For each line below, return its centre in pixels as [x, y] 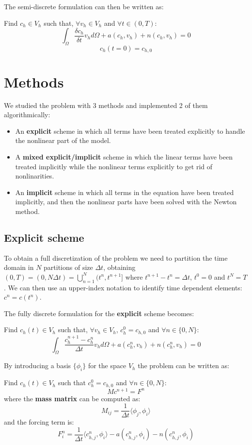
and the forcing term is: [39, 422]
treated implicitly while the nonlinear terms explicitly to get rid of [114, 166]
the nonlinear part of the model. [63, 140]
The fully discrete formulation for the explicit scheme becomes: [99, 313]
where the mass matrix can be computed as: [72, 398]
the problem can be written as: [183, 365]
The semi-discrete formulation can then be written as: [84, 6]
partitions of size [68, 267]
